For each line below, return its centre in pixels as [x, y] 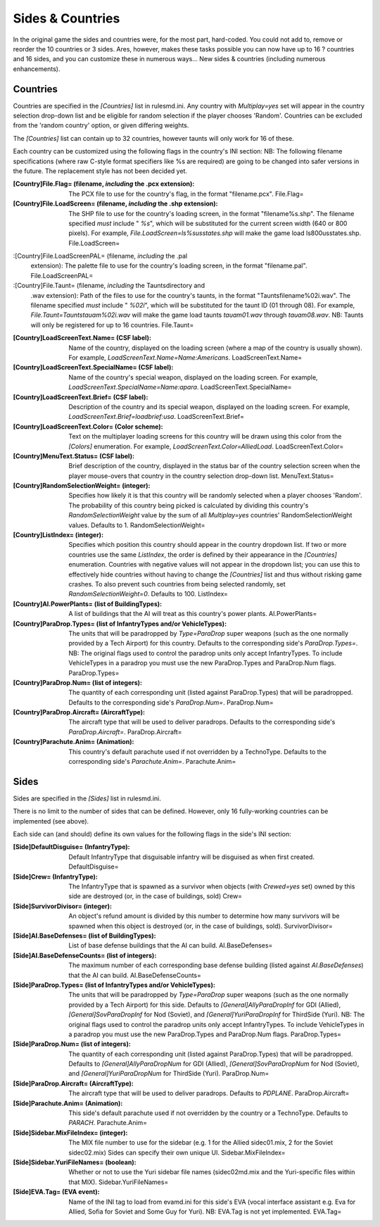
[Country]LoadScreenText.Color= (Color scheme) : [88, 427]
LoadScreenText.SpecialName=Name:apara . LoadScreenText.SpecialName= [180, 387]
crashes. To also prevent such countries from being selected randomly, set [177, 584]
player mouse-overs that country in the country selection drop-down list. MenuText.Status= [201, 476]
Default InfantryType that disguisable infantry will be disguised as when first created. [191, 857]
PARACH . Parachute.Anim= [108, 1123]
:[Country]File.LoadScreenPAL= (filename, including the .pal [100, 256]
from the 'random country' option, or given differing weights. [101, 125]
